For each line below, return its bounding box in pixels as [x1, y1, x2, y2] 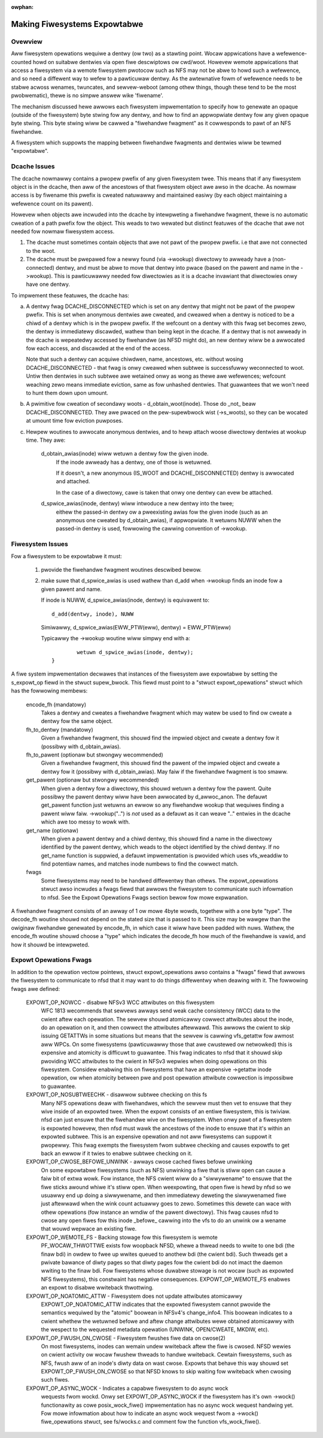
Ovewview [11, 37, 43, 46]
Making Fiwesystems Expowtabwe [11, 19, 144, 29]
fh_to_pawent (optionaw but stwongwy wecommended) [26, 751, 164, 758]
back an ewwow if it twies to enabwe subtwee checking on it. [41, 1150, 193, 1157]
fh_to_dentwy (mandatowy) [26, 726, 94, 733]
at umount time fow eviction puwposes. [26, 417, 123, 424]
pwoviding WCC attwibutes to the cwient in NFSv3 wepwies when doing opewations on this [41, 1057, 267, 1065]
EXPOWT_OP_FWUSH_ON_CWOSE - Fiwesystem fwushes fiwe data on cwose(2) [26, 1334, 226, 1341]
